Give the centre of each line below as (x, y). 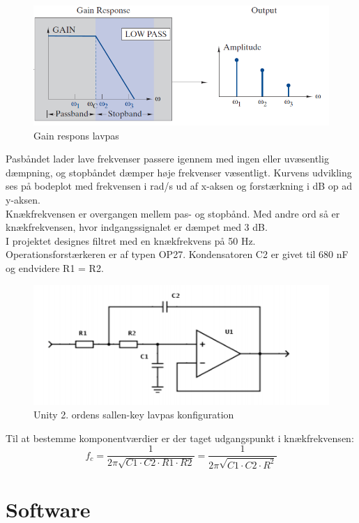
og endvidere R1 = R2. (55, 268)
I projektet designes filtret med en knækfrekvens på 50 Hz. (131, 240)
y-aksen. (23, 200)
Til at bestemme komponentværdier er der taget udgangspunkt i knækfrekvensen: (180, 438)
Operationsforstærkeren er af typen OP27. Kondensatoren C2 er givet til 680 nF (177, 254)
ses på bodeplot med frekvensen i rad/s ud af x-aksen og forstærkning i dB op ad (179, 186)
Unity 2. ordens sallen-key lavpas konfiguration (134, 415)
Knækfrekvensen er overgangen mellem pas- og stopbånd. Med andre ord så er (173, 213)
